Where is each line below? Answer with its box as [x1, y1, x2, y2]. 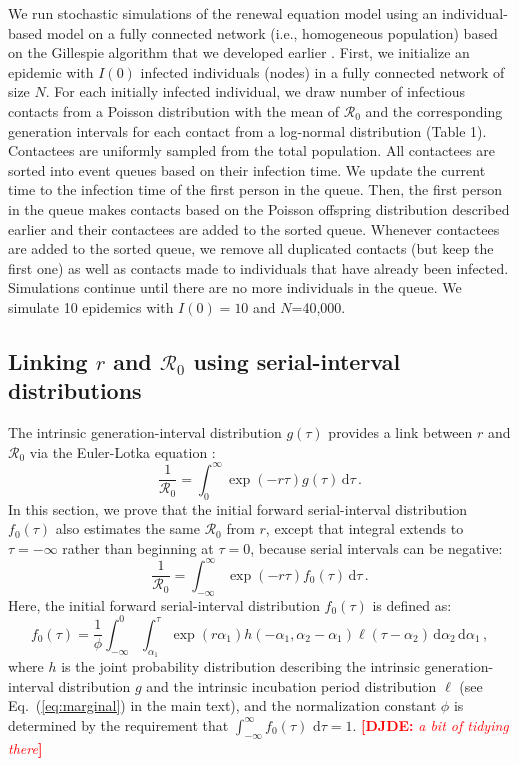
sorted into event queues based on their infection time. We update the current [8, 159, 486, 180]
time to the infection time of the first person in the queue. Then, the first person [8, 179, 502, 200]
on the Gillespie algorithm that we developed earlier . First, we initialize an [8, 42, 470, 63]
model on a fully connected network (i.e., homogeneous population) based [46, 22, 498, 43]
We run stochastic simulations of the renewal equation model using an [8, 3, 438, 23]
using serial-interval [193, 345, 401, 376]
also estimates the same [55, 518, 200, 539]
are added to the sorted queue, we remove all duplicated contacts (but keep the [8, 238, 494, 259]
